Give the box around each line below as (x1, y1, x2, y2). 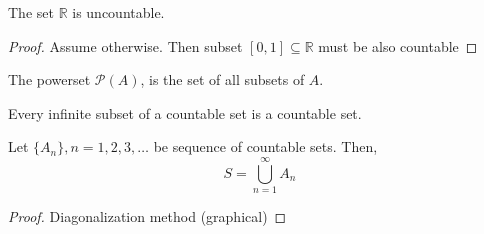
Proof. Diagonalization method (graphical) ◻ (8, 206, 287, 227)
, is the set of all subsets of (140, 69, 305, 90)
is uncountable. (72, 2, 165, 22)
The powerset (8, 69, 91, 90)
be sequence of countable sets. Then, (153, 136, 378, 157)
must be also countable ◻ (318, 35, 478, 56)
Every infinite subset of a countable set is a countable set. (8, 102, 362, 123)
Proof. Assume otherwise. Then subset (8, 35, 243, 56)
